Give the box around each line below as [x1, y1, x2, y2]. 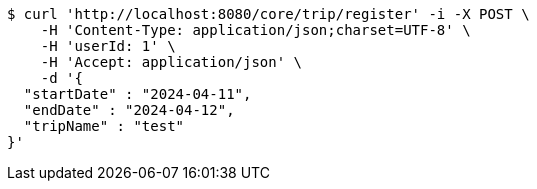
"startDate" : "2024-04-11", [23, 86, 252, 102]
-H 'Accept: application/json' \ [40, 54, 303, 70]
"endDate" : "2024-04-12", [23, 102, 235, 118]
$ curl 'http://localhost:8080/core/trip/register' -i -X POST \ [7, 6, 530, 22]
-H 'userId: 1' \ [40, 38, 176, 54]
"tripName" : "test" [23, 118, 185, 134]
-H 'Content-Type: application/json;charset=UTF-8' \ [40, 22, 471, 38]
